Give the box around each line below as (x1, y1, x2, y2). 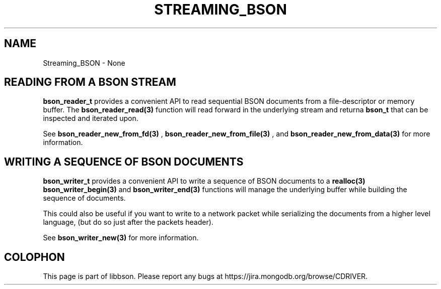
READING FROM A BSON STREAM (4, 76, 176, 89)
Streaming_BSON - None (43, 58, 125, 67)
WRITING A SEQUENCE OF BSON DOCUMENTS (4, 155, 244, 168)
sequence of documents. (43, 194, 126, 203)
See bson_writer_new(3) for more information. (43, 233, 199, 242)
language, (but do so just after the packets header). (43, 218, 213, 227)
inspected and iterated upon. (43, 114, 138, 123)
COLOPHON (4, 250, 65, 263)
